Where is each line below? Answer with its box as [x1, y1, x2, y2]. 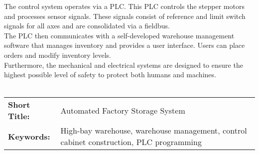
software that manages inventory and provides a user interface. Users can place [4, 40, 245, 50]
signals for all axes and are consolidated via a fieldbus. [4, 20, 170, 31]
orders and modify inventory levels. [4, 49, 111, 60]
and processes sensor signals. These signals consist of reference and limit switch [4, 10, 246, 21]
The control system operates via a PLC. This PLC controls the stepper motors [4, 1, 245, 11]
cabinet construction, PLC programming [60, 136, 202, 148]
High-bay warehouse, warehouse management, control [60, 125, 247, 137]
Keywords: [8, 130, 50, 142]
